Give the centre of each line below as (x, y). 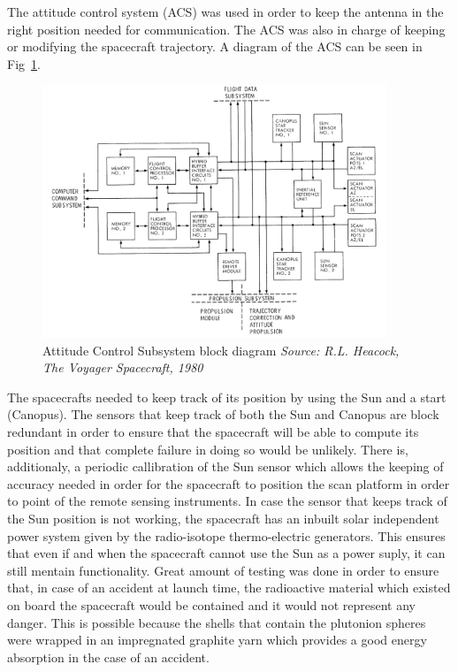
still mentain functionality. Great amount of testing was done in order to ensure (223, 570)
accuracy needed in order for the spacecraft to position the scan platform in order (229, 483)
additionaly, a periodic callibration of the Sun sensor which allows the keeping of (225, 466)
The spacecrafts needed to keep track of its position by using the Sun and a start (227, 397)
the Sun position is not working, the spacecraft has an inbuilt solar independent (223, 518)
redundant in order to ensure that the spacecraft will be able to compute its (213, 432)
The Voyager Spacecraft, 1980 (123, 367)
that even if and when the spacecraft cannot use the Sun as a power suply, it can (226, 553)
